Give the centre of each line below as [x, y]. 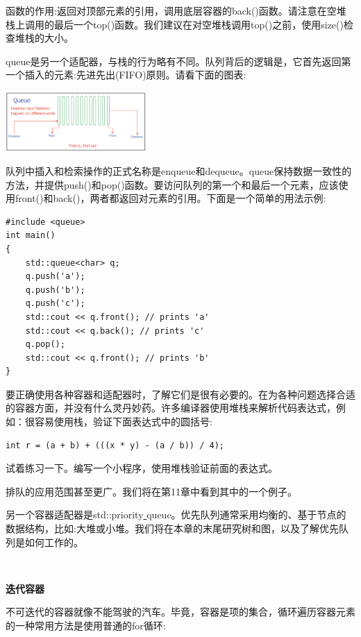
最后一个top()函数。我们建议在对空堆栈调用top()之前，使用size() [199, 24]
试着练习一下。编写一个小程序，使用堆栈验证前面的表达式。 [142, 468]
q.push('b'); [55, 290]
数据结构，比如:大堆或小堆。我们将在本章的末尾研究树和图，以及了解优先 [172, 528]
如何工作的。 [54, 542]
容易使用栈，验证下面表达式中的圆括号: [123, 422]
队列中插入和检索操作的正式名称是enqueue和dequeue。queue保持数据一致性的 [179, 170]
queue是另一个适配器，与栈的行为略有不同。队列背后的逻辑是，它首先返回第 [178, 61]
